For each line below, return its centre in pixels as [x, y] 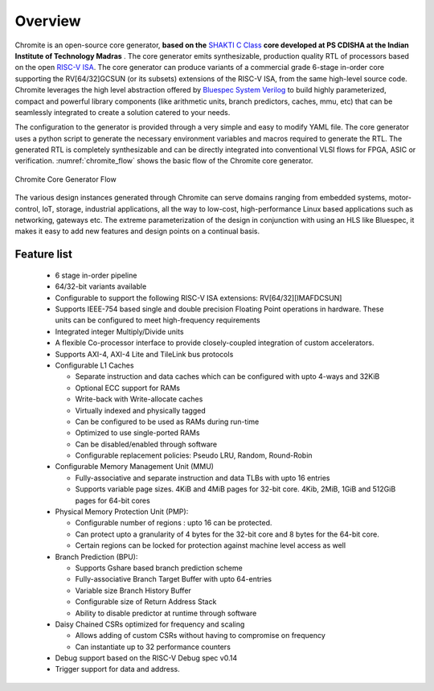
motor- [400, 198]
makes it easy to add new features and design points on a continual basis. [137, 231]
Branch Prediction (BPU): [96, 557]
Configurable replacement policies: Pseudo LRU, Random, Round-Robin [194, 455]
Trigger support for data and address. [117, 669]
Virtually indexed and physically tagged [140, 410]
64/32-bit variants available [101, 286]
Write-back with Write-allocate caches [139, 399]
